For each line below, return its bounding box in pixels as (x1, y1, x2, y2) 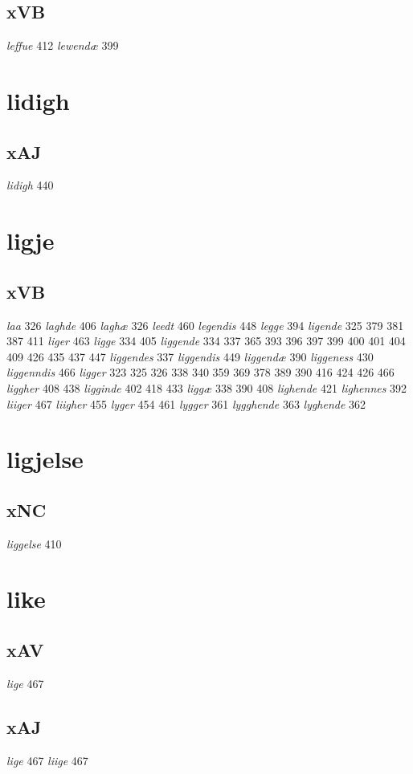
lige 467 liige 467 (6, 752, 88, 768)
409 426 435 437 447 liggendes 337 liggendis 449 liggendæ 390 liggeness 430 (6, 348, 374, 365)
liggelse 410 (6, 535, 62, 552)
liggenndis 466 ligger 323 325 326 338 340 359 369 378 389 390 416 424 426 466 (6, 364, 395, 381)
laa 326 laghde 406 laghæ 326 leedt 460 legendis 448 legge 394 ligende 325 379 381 (6, 316, 404, 333)
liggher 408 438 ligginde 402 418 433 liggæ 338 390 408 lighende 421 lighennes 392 (6, 379, 407, 396)
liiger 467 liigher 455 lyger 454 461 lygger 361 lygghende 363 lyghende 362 (6, 395, 366, 412)
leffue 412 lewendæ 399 (6, 37, 119, 54)
